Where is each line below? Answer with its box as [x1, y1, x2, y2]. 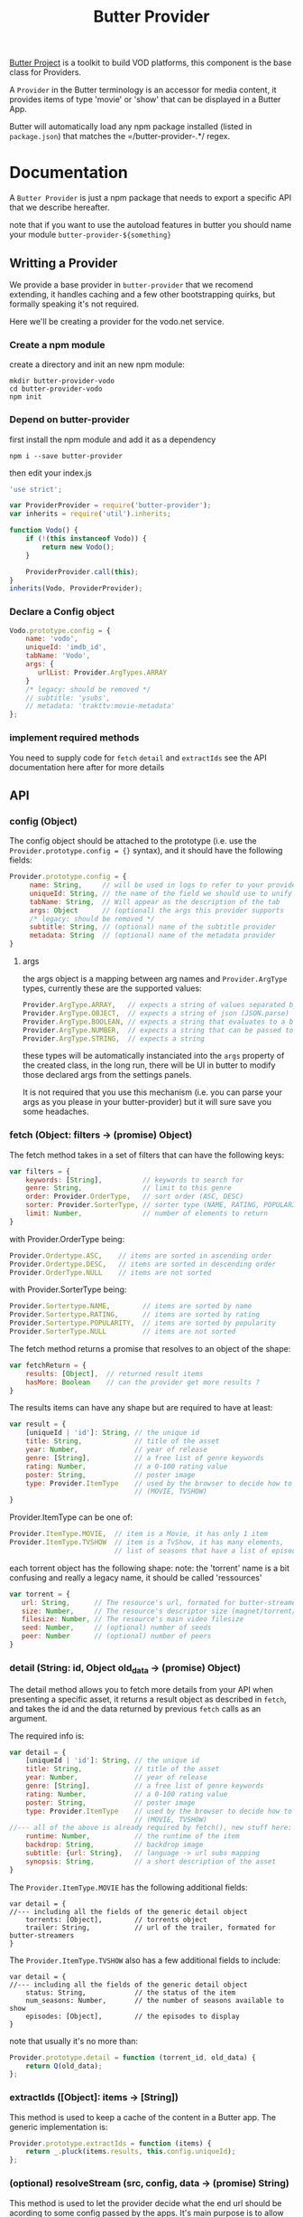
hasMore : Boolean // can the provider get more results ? [25, 1377, 260, 1387]
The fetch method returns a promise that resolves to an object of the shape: [9, 1343, 291, 1354]
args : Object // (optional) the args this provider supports [29, 906, 284, 915]
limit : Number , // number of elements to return [25, 1209, 269, 1218]
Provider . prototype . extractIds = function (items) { [9, 2138, 212, 2148]
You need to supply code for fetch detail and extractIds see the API [9, 752, 268, 763]
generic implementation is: [9, 2121, 108, 2132]
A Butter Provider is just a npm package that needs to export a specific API [9, 193, 292, 203]
